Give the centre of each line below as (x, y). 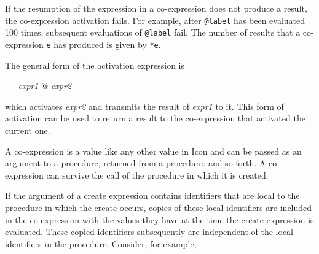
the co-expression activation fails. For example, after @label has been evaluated (155, 20)
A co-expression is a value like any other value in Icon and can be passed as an (153, 151)
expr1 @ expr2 (45, 86)
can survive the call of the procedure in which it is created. (157, 175)
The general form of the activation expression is (95, 65)
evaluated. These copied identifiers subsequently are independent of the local (149, 232)
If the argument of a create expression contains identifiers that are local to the (152, 195)
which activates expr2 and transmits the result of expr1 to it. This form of (144, 106)
